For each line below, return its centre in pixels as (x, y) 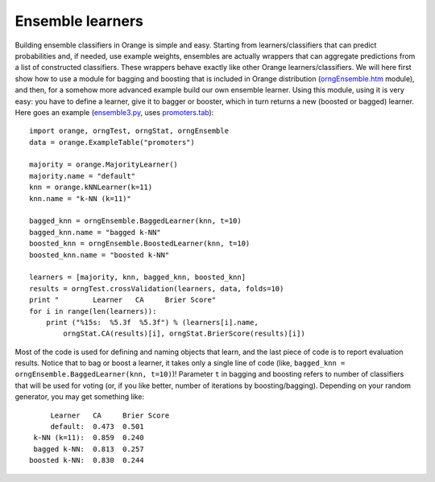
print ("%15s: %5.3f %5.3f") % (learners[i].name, (152, 322)
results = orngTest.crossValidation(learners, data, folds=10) (157, 288)
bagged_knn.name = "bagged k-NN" (95, 232)
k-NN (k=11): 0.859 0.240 (89, 438)
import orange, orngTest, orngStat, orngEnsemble (129, 131)
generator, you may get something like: (80, 397)
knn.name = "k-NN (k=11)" (81, 198)
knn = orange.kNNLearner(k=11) (91, 187)
